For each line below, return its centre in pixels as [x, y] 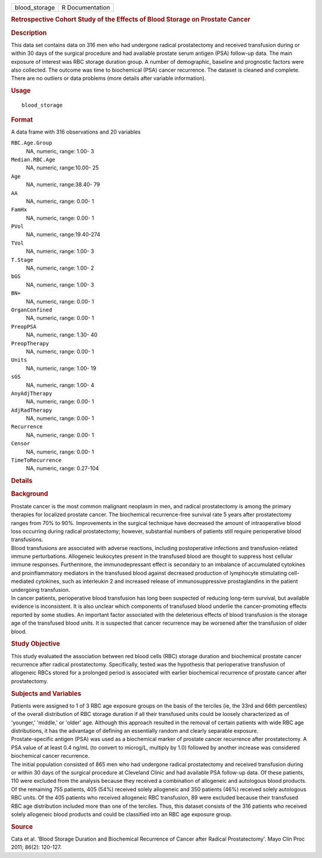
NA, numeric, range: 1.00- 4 [60, 385]
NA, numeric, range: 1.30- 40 [62, 335]
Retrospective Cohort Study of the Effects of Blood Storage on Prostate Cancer [131, 20]
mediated [23, 581]
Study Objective [35, 644]
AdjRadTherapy [32, 410]
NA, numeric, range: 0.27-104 [63, 468]
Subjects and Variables [46, 693]
